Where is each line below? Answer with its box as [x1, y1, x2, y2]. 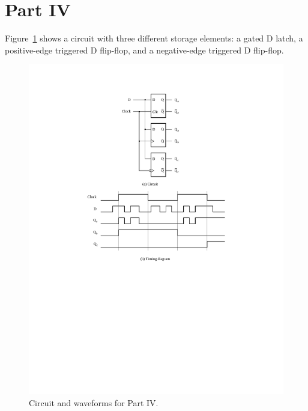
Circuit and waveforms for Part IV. [29, 396, 159, 409]
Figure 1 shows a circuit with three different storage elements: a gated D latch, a [5, 32, 303, 44]
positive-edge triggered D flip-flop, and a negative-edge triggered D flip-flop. [5, 43, 284, 56]
